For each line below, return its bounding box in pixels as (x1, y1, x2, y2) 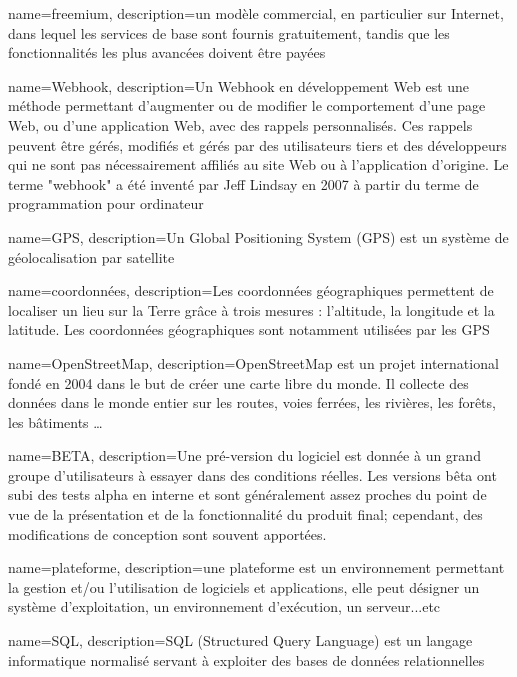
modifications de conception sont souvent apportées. (8, 523, 327, 544)
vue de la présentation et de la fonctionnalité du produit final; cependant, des (8, 504, 483, 525)
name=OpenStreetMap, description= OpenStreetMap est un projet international (8, 352, 499, 373)
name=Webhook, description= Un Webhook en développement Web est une (8, 75, 470, 96)
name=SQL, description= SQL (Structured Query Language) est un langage (8, 630, 473, 651)
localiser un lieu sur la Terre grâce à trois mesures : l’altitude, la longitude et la (8, 299, 495, 320)
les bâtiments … (8, 411, 103, 432)
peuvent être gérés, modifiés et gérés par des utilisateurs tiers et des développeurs (8, 134, 507, 155)
